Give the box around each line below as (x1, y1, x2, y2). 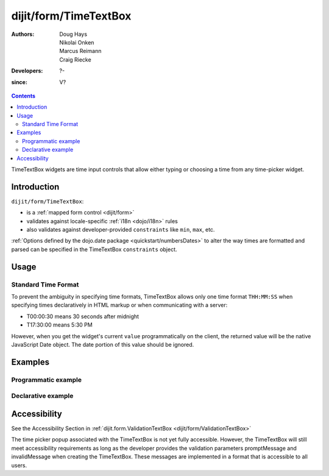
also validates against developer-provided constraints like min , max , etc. (26, 226, 215, 233)
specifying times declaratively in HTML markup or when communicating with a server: (11, 302, 228, 309)
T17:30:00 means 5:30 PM (26, 321, 93, 329)
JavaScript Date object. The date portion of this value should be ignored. (11, 341, 194, 348)
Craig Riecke (59, 55, 91, 63)
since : (11, 78, 27, 85)
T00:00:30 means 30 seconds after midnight (26, 313, 140, 320)
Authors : (11, 30, 35, 38)
